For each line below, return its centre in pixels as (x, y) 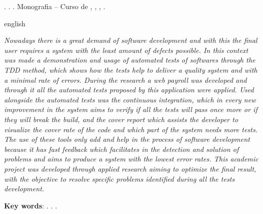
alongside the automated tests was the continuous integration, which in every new (130, 99)
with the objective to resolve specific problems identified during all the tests (119, 178)
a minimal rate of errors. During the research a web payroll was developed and (126, 79)
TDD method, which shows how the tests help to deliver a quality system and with (131, 69)
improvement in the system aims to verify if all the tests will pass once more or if (131, 109)
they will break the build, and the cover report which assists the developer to (121, 119)
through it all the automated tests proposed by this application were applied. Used (129, 90)
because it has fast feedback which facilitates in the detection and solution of (122, 149)
